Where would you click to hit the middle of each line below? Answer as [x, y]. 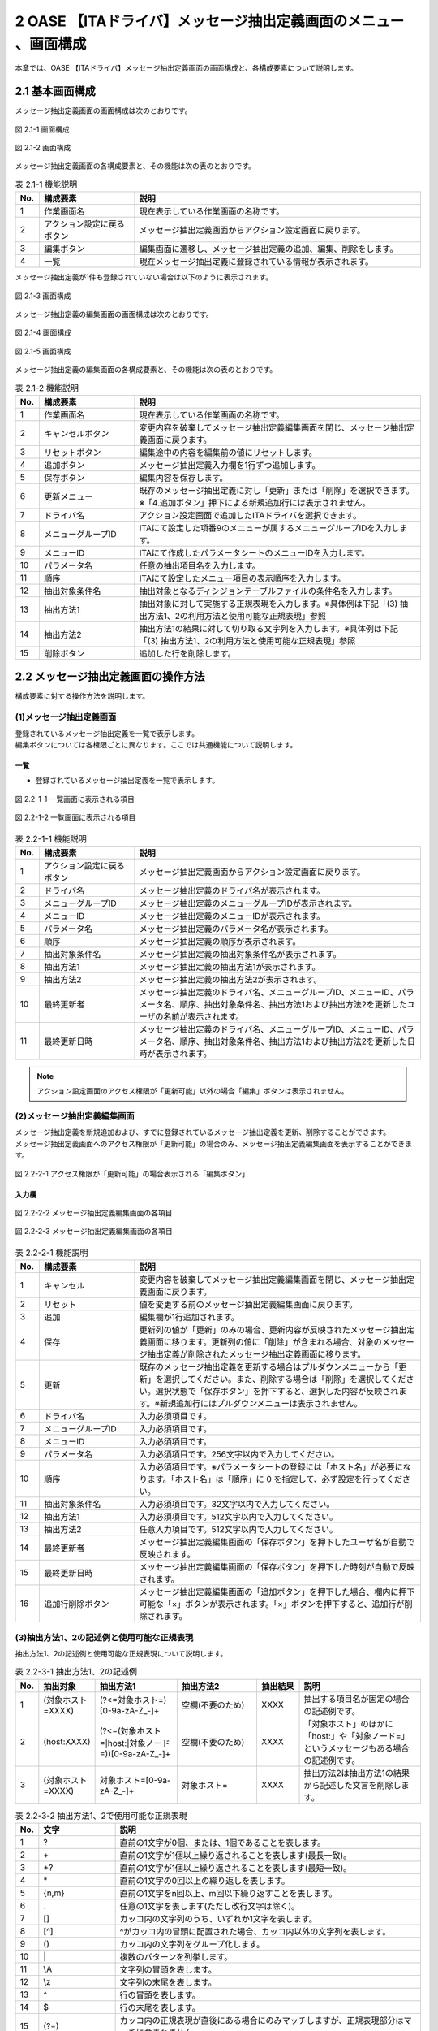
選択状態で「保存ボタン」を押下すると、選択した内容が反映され [277, 1392]
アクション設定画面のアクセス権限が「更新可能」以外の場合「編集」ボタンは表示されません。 [193, 1091]
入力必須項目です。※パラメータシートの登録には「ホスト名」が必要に [271, 1467]
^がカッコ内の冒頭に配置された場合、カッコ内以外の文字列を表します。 [255, 1932]
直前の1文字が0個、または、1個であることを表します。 [223, 1843]
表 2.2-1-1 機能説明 [51, 838]
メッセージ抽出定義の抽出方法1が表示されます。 [230, 967]
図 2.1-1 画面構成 [43, 129]
